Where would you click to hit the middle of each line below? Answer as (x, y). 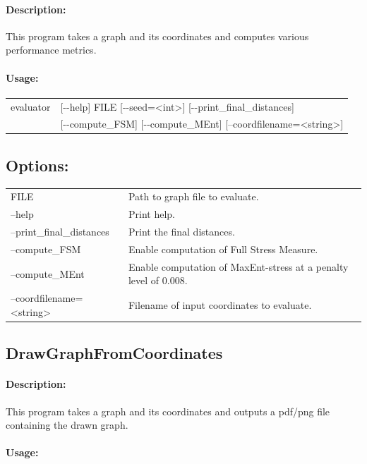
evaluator (31, 106)
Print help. (151, 214)
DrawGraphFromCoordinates (114, 353)
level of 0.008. (158, 280)
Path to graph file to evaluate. (193, 196)
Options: (37, 165)
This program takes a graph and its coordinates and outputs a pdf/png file (168, 411)
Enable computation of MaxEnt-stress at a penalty (238, 266)
